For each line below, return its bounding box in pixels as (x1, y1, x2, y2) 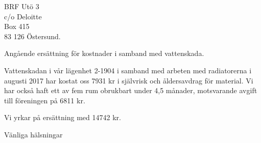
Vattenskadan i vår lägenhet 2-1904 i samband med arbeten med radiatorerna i (4, 65, 252, 75)
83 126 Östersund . (4, 31, 61, 41)
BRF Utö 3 (4, 1, 39, 11)
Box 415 (4, 21, 30, 32)
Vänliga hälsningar (4, 129, 63, 139)
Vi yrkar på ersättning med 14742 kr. (4, 112, 121, 123)
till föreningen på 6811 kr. (4, 95, 85, 105)
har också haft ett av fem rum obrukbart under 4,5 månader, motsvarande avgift (4, 85, 257, 96)
